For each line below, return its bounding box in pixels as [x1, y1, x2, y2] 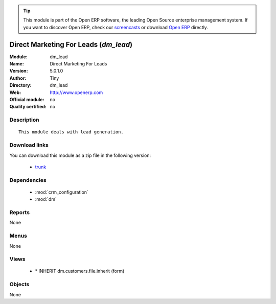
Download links [9, 142, 49, 149]
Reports [9, 209, 30, 216]
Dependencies [9, 176, 47, 183]
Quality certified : [9, 104, 47, 110]
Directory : [9, 82, 32, 88]
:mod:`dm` [35, 196, 57, 202]
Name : [9, 61, 24, 67]
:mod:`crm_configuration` [35, 189, 89, 195]
